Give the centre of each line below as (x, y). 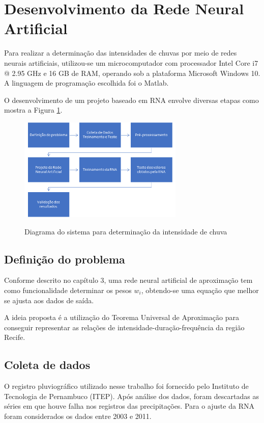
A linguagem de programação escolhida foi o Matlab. (86, 83)
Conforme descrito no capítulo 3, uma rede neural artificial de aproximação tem (128, 280)
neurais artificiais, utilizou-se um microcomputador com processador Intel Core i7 (131, 62)
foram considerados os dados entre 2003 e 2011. (78, 416)
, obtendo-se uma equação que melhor (200, 290)
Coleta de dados (47, 365)
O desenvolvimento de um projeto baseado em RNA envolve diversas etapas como (131, 100)
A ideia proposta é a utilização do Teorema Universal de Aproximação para (122, 317)
